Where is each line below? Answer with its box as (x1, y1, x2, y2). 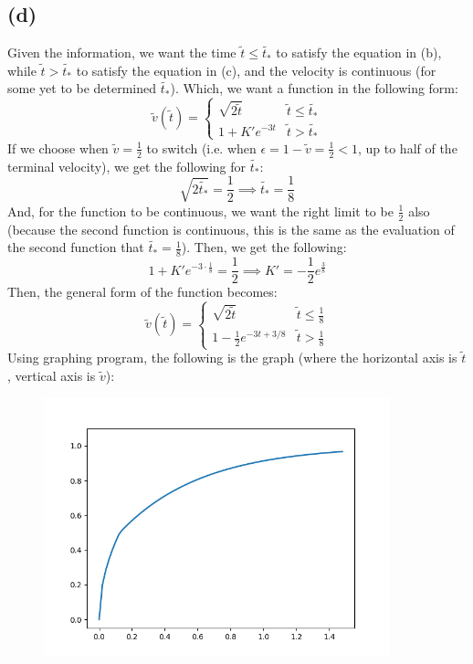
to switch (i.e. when (146, 138, 257, 157)
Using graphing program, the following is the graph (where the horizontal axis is (7, 348, 457, 367)
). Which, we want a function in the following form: (170, 79, 458, 98)
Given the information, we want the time (7, 43, 236, 62)
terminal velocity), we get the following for (7, 156, 247, 175)
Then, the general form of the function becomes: (7, 282, 278, 301)
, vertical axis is (7, 365, 96, 385)
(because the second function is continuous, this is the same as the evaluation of (7, 219, 455, 238)
